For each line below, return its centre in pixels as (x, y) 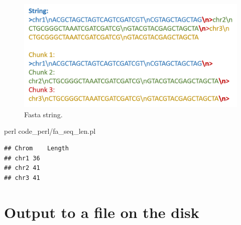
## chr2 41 (22, 168)
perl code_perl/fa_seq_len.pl (50, 131)
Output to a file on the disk (102, 212)
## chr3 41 (22, 178)
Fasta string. (43, 114)
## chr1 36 (22, 158)
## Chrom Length (36, 148)
